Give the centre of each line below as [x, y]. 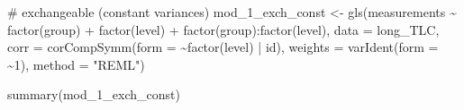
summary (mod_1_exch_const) [94, 94]
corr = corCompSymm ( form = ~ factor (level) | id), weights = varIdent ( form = [223, 47]
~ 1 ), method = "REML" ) [76, 64]
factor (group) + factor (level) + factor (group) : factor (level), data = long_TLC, [223, 29]
